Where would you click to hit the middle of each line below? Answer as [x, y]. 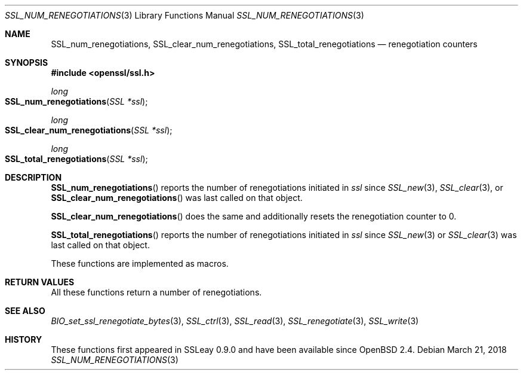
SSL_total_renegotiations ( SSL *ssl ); [76, 159]
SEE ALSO [25, 311]
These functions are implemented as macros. [140, 263]
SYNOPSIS [27, 62]
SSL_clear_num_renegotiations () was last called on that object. [177, 198]
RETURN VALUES [40, 282]
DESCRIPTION [33, 177]
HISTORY [24, 339]
